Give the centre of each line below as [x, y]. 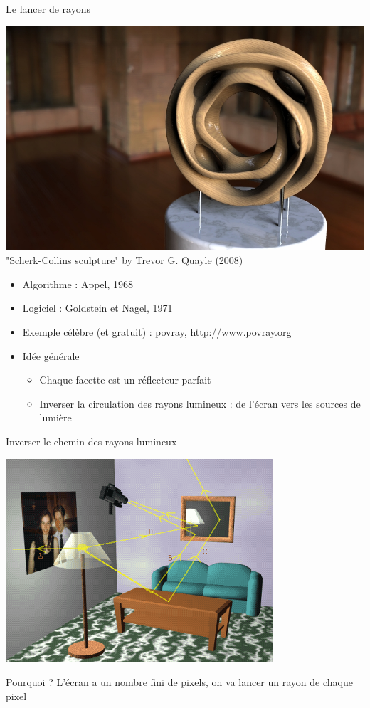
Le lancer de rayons [48, 9]
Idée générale [51, 355]
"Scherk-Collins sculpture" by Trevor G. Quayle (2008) [125, 260]
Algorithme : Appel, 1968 [78, 284]
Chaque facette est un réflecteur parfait [125, 380]
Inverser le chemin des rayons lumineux [91, 441]
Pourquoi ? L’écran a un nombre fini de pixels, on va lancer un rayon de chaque [179, 682]
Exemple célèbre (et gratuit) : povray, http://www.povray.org [157, 331]
